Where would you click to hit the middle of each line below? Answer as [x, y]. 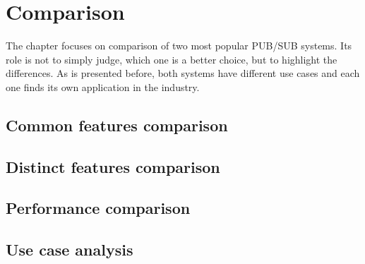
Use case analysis [70, 250]
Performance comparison [98, 208]
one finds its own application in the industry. [103, 86]
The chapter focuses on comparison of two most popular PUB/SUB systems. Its [179, 46]
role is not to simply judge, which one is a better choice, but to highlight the [172, 59]
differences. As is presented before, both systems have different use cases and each [183, 73]
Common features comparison [117, 125]
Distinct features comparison [113, 166]
